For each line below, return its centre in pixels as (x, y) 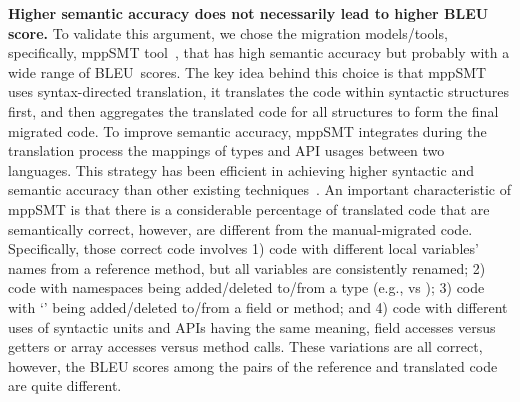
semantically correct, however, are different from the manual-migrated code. (240, 228)
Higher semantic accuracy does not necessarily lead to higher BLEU (248, 13)
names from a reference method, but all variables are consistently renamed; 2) (247, 267)
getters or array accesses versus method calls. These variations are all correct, (245, 346)
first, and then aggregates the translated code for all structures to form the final (253, 110)
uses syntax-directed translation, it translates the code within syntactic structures (258, 91)
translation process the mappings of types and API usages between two (226, 150)
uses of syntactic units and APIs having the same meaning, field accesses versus (252, 326)
